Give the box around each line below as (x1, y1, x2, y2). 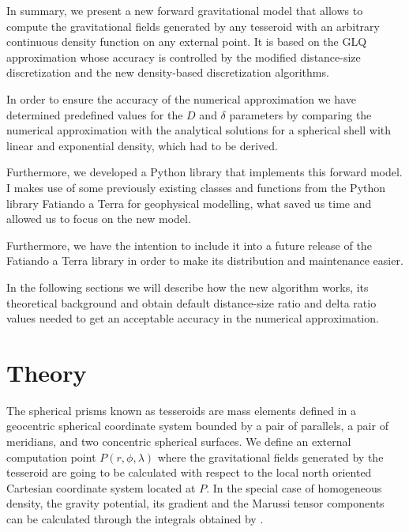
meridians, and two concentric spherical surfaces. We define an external (6, 433, 351, 449)
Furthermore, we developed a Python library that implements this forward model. (6, 164, 403, 180)
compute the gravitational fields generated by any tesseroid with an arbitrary (6, 17, 380, 34)
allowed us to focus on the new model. (6, 210, 191, 227)
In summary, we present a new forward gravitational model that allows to (6, 2, 363, 18)
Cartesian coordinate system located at (6, 479, 196, 496)
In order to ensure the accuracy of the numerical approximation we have (6, 90, 356, 107)
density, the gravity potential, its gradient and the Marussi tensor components (6, 495, 385, 511)
